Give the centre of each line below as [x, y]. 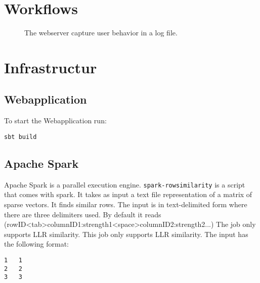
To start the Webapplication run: [55, 121]
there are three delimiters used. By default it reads [83, 214]
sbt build [20, 137]
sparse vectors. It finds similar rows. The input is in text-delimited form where [126, 204]
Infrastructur [51, 67]
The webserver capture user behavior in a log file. [101, 33]
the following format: [37, 244]
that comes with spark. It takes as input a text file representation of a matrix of [128, 194]
